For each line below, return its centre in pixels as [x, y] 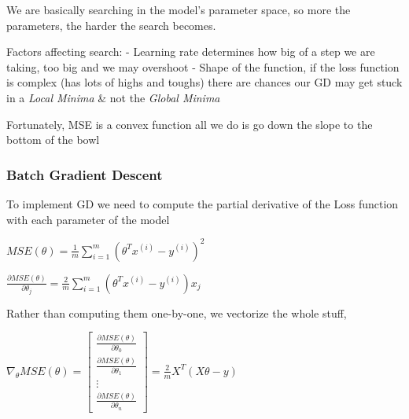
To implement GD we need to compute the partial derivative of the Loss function [203, 203]
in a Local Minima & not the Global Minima [113, 97]
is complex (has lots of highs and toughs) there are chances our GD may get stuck [204, 82]
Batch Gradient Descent [85, 174]
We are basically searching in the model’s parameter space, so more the [179, 9]
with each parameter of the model [88, 219]
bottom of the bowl [53, 140]
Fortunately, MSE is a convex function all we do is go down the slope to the [190, 124]
